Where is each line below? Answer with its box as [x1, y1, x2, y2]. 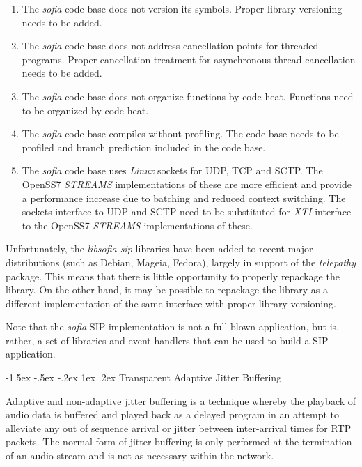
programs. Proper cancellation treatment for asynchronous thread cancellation [22, 52, 356, 66]
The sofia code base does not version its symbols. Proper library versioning [22, 1, 343, 15]
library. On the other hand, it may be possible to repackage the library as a [6, 282, 328, 297]
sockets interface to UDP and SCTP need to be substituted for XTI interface [22, 204, 352, 219]
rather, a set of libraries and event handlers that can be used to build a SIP [6, 332, 329, 347]
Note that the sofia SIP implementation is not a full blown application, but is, [6, 319, 340, 334]
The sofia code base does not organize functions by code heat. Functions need [22, 89, 354, 103]
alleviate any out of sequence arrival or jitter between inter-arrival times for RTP [6, 420, 352, 435]
